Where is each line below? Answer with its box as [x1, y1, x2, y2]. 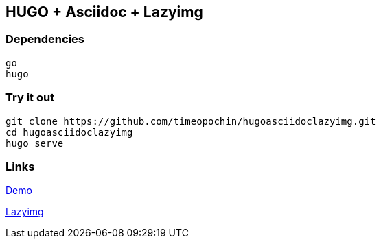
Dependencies [5, 32, 85, 47]
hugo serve [5, 137, 64, 149]
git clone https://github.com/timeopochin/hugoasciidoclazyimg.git [5, 115, 376, 127]
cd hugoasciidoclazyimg [5, 126, 133, 138]
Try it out [5, 90, 55, 105]
